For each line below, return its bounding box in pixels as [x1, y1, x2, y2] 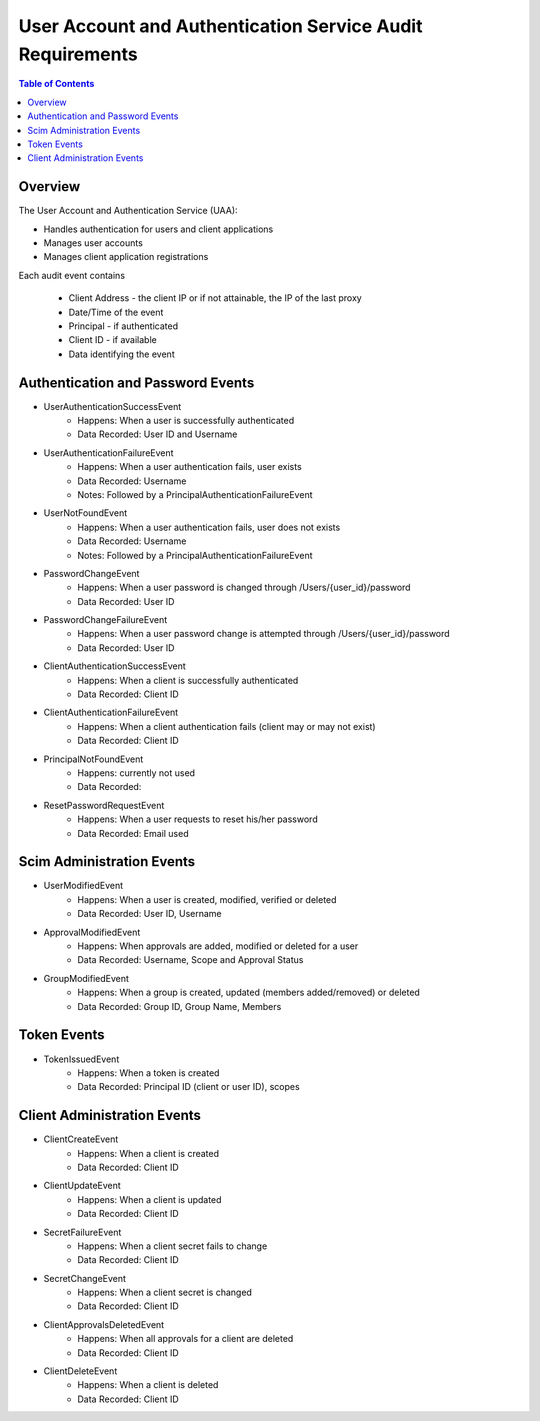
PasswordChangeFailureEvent [43, 614, 168, 626]
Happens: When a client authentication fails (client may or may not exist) [77, 720, 376, 732]
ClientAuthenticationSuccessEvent [43, 660, 187, 672]
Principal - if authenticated [68, 320, 179, 332]
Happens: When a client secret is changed [77, 1286, 252, 1299]
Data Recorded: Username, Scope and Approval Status [77, 954, 304, 966]
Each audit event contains [18, 269, 125, 281]
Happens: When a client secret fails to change [77, 1240, 268, 1252]
